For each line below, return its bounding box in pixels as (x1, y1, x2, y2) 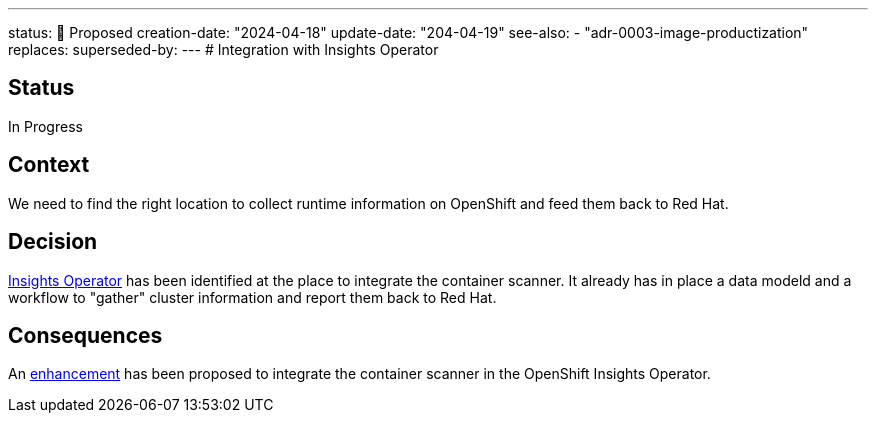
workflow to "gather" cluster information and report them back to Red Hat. (8, 288, 497, 306)
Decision (8, 229, 98, 255)
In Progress (8, 117, 83, 135)
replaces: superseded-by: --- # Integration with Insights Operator (8, 41, 439, 58)
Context (8, 152, 90, 178)
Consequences (8, 322, 163, 348)
